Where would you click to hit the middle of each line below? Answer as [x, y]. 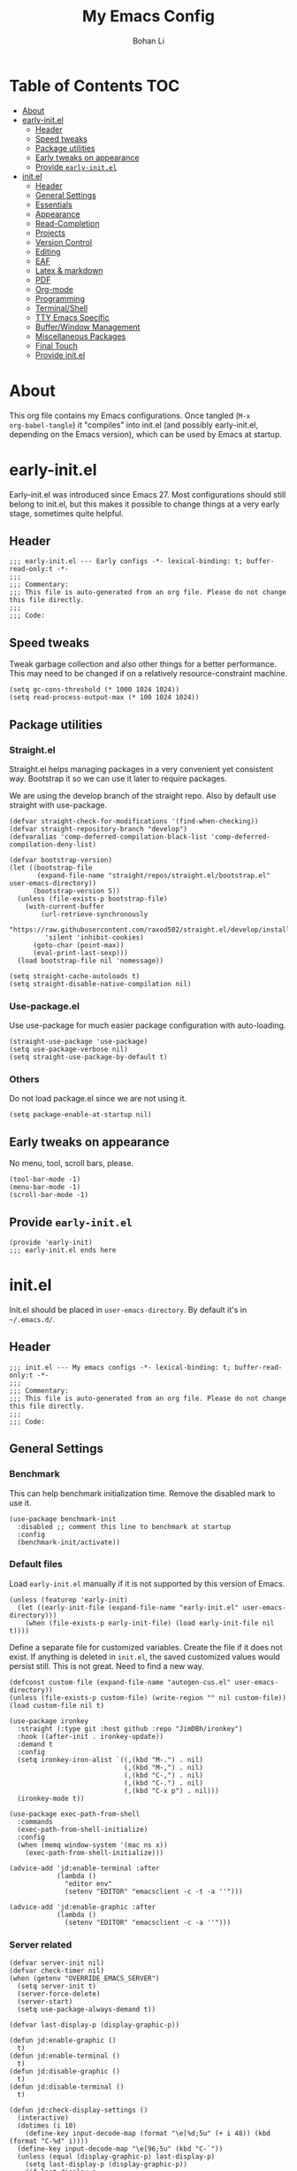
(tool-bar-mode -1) [45, 1179]
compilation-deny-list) [53, 844]
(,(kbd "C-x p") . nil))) [171, 1790]
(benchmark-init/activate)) [69, 1542]
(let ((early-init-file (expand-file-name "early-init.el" [128, 1607]
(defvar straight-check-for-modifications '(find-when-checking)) [134, 821]
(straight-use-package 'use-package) [79, 1042]
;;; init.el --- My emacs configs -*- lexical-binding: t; [120, 1367]
